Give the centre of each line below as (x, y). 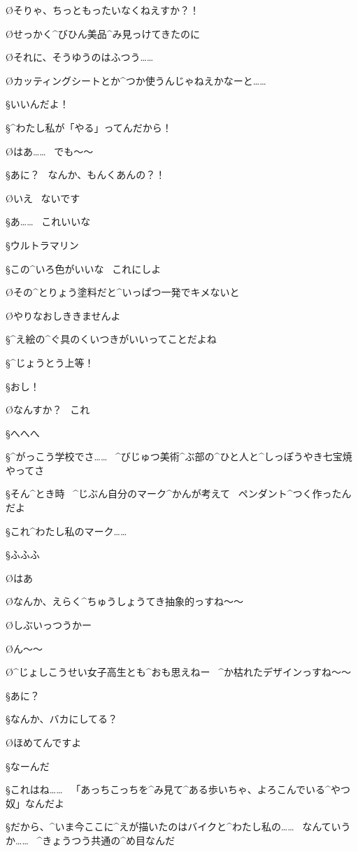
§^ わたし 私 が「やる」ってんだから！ (89, 127)
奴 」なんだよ (35, 803)
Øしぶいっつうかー (49, 625)
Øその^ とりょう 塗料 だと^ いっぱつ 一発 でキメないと (123, 292)
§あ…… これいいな (48, 221)
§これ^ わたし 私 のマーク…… (66, 531)
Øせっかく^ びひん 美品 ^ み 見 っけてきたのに (103, 33)
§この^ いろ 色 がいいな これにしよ (84, 268)
